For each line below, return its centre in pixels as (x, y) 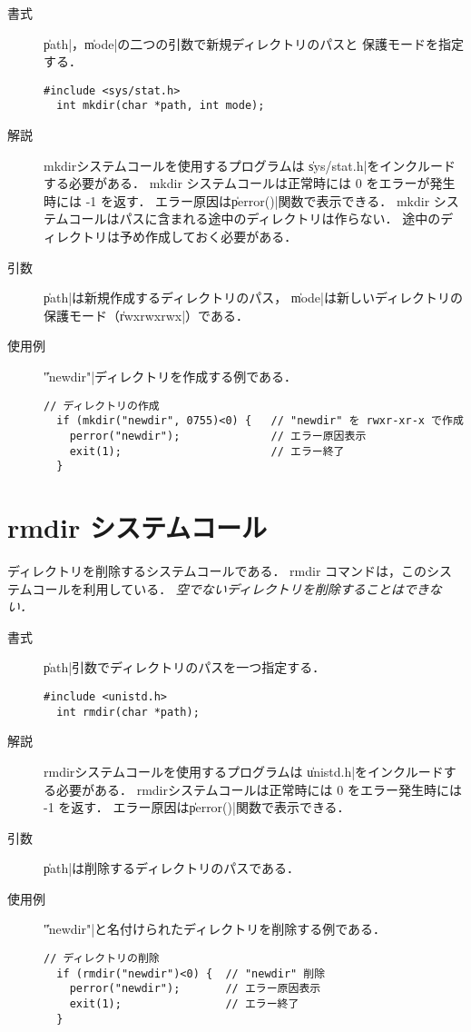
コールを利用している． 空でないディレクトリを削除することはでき (231, 588)
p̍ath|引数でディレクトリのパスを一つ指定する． (185, 667)
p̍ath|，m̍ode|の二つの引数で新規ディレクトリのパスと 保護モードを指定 (254, 43)
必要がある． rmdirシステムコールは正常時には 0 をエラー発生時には (259, 789)
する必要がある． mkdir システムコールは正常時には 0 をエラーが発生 (250, 183)
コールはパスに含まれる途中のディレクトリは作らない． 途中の (255, 218)
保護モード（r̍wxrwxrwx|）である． (146, 315)
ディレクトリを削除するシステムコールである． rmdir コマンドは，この (217, 571)
